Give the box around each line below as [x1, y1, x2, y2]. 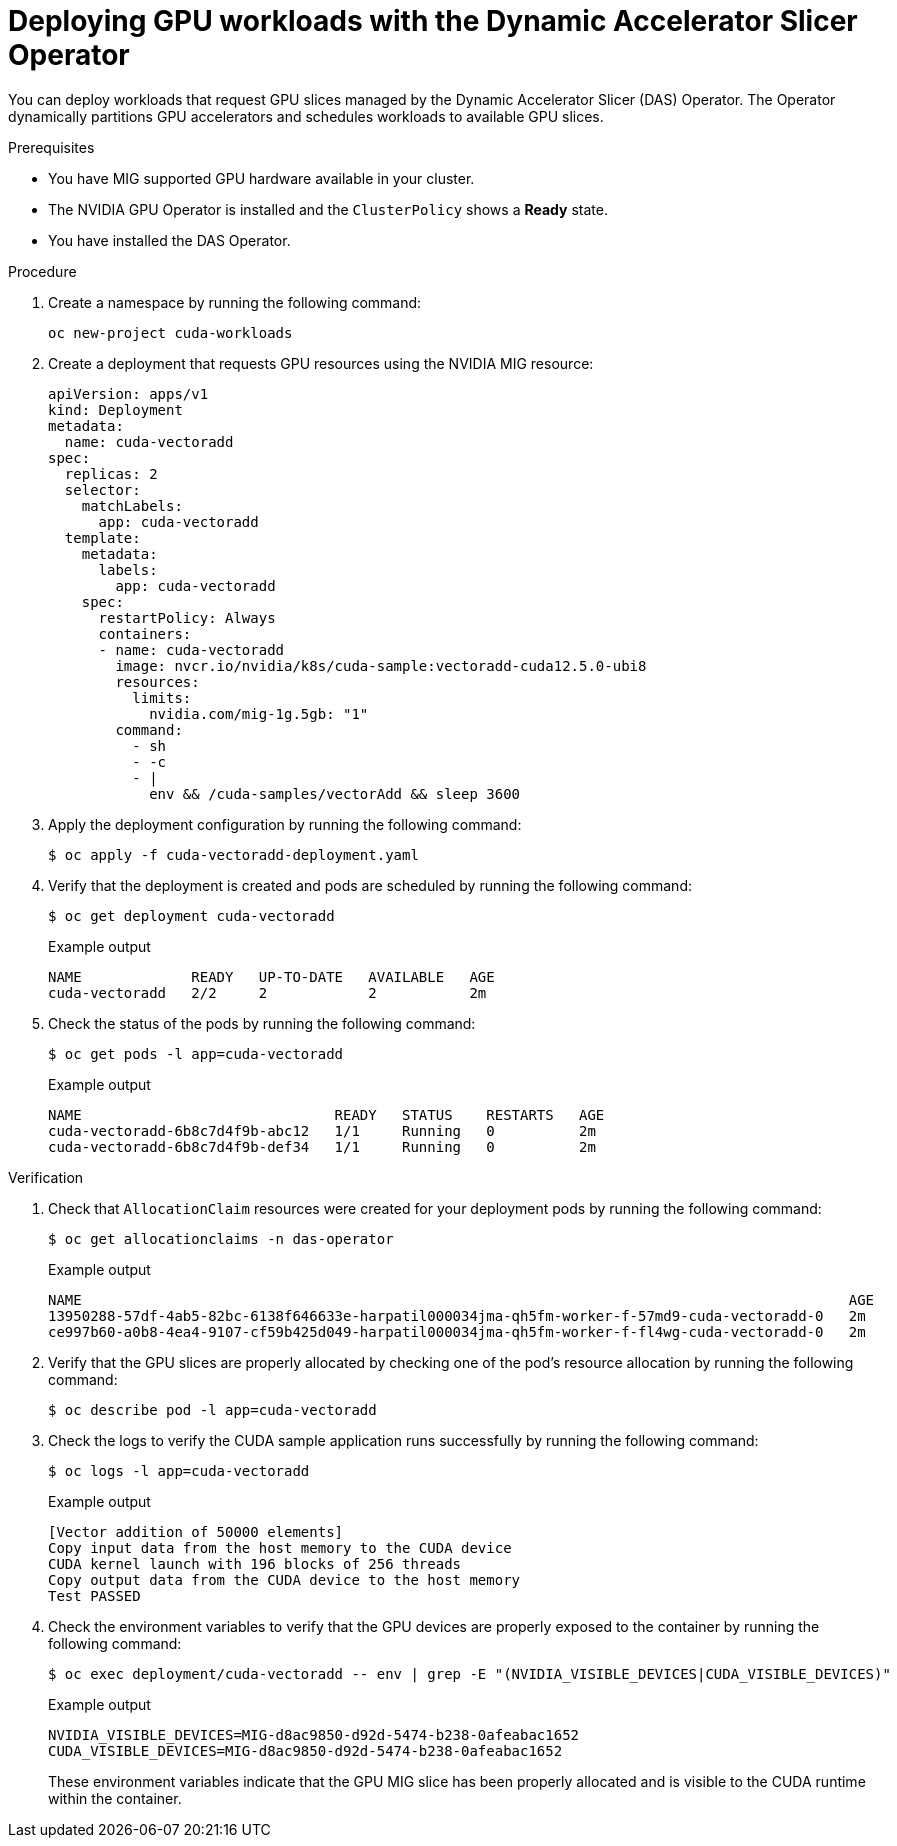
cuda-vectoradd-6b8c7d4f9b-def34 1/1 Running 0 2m [48, 1138, 596, 1155]
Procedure [8, 262, 77, 280]
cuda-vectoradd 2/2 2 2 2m [48, 984, 487, 1001]
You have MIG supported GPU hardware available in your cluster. [48, 169, 475, 187]
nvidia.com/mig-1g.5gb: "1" [149, 705, 369, 722]
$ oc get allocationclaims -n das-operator [48, 1230, 394, 1247]
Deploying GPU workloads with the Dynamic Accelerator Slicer [8, 4, 858, 38]
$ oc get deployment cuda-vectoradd [48, 907, 335, 924]
